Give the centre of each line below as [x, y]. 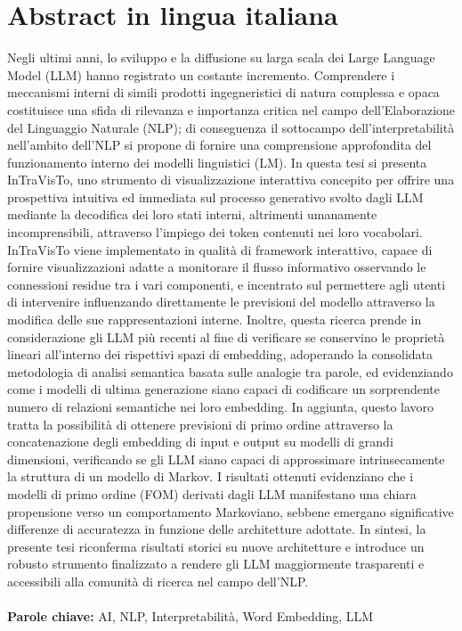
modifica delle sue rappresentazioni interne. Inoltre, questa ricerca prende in [215, 320]
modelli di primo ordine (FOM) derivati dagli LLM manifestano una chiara [212, 493]
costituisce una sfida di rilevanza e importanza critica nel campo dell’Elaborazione [231, 109]
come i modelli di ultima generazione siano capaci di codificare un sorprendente [224, 389]
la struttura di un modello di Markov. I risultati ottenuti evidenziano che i [211, 476]
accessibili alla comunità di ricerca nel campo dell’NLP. [158, 581]
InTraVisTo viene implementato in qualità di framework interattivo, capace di [220, 249]
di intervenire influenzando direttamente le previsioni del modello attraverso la [221, 302]
